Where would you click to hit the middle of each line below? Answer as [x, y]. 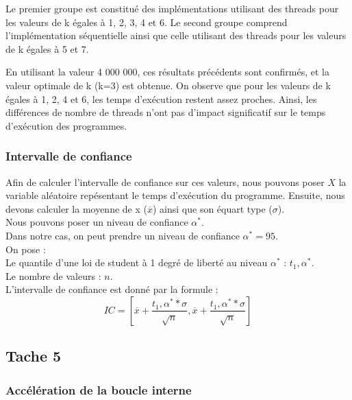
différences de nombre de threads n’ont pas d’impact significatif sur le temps [166, 112]
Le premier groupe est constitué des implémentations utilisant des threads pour [172, 8]
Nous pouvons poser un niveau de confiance [97, 222]
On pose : [26, 249]
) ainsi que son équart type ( [213, 208]
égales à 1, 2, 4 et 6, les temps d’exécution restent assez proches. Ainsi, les [161, 98]
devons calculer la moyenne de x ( [76, 208]
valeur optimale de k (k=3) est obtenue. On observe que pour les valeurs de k [168, 85]
